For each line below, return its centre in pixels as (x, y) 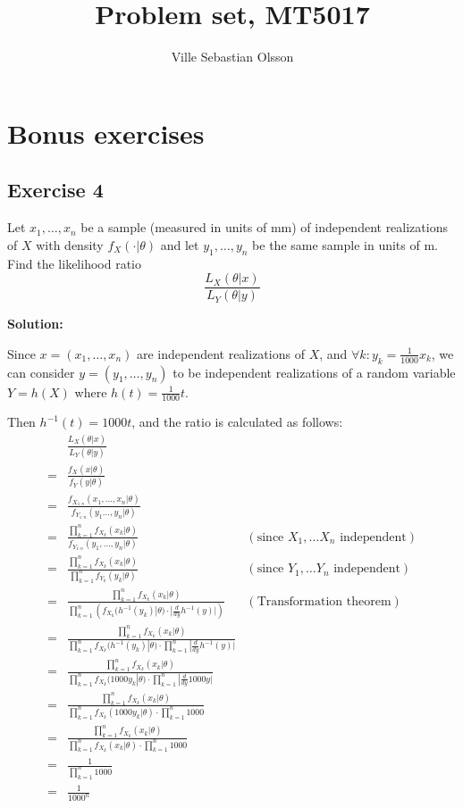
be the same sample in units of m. (345, 244)
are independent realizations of (220, 353)
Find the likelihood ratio (74, 263)
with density (70, 244)
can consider (41, 372)
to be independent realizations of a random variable (314, 372)
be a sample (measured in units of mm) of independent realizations (264, 227)
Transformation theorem (324, 601)
